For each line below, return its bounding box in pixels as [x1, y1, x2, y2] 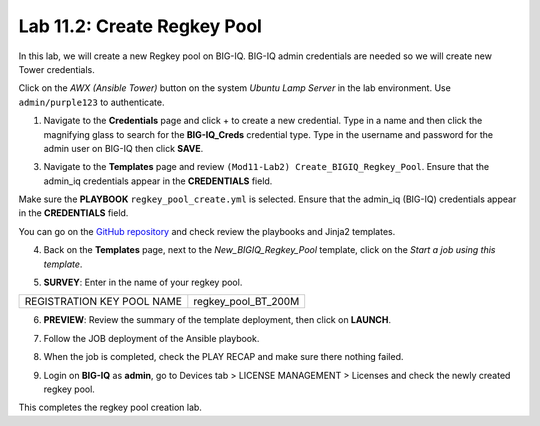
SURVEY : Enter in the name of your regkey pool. [43, 276, 243, 289]
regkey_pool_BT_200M [193, 295, 300, 309]
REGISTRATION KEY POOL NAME [24, 295, 182, 309]
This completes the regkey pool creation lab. [18, 401, 202, 414]
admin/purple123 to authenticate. [18, 96, 165, 108]
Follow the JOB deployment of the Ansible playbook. [43, 332, 260, 344]
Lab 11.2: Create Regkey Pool [18, 15, 262, 37]
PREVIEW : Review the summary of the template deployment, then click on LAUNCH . [43, 314, 392, 326]
